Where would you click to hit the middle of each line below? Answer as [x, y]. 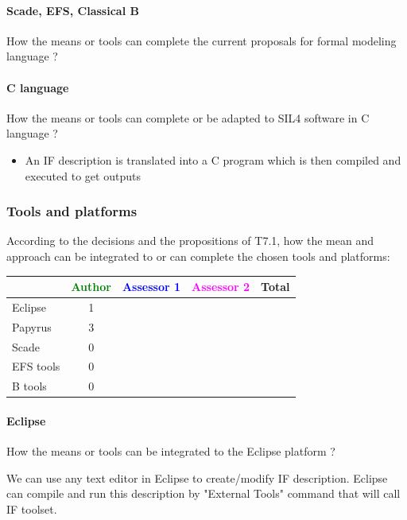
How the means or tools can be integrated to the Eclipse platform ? [171, 451]
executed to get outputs [83, 175]
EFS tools [36, 366]
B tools [29, 386]
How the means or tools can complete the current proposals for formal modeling [202, 40]
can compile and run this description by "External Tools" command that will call [203, 493]
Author [91, 287]
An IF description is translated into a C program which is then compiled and [213, 159]
